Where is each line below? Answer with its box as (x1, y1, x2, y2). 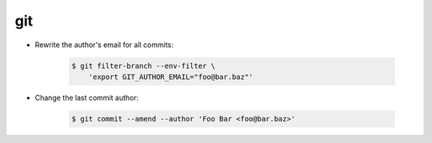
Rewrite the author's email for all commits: (34, 40, 174, 50)
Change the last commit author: (34, 93, 139, 102)
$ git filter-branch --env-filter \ (71, 61, 216, 70)
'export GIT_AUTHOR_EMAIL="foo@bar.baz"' (88, 72, 254, 81)
